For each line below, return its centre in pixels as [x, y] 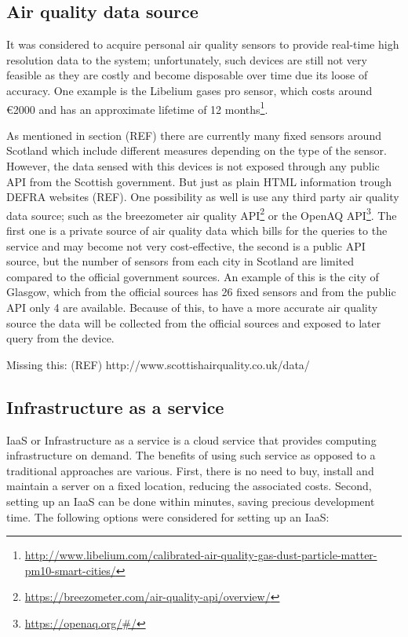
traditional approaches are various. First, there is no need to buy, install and [190, 470]
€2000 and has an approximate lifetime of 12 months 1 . [137, 108]
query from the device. [60, 338]
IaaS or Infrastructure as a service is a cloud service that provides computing [191, 439]
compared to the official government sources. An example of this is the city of [193, 276]
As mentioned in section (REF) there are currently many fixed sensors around [194, 135]
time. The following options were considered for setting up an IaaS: [168, 516]
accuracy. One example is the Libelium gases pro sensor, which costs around [189, 90]
